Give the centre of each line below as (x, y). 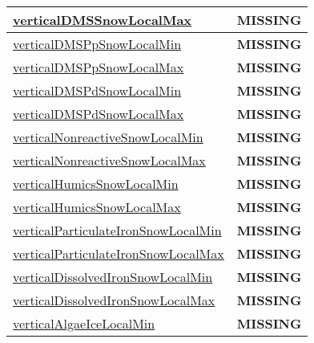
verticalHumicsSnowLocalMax (97, 207)
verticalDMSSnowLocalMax (103, 20)
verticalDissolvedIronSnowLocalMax (114, 300)
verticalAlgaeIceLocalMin (84, 323)
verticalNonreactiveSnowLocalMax (109, 160)
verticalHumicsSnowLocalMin (96, 184)
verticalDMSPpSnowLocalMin (97, 44)
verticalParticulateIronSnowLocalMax (119, 253)
